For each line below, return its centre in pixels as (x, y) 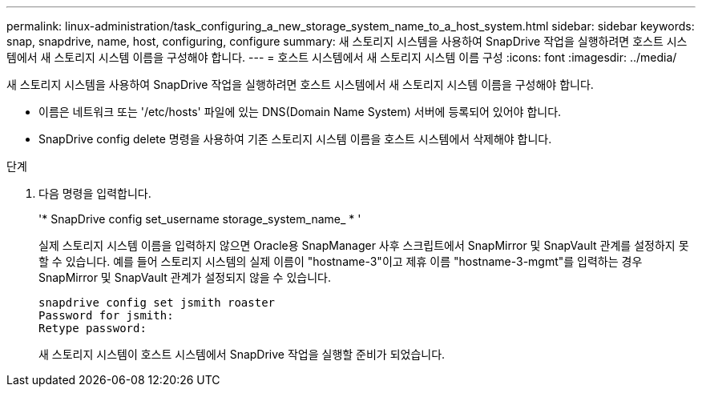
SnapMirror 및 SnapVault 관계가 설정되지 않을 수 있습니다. (185, 277)
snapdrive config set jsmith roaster (157, 303)
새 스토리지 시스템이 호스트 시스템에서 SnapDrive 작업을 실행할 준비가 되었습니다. (242, 354)
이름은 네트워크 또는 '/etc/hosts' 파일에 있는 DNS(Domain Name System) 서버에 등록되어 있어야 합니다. (300, 112)
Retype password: (93, 328)
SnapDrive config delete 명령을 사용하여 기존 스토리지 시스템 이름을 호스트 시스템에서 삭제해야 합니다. (295, 139)
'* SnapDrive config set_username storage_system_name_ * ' (200, 219)
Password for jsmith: (106, 315)
